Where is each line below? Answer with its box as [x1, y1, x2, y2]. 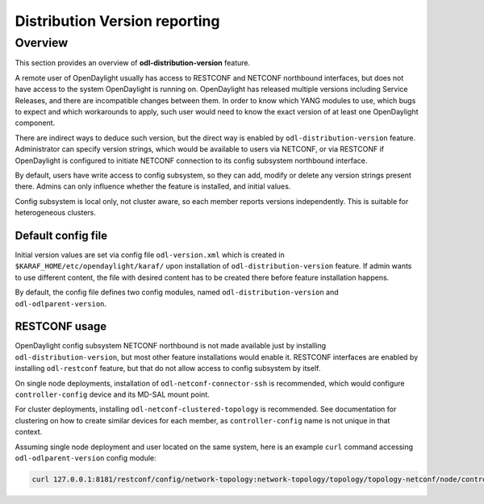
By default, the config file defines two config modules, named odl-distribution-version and [15, 287, 339, 298]
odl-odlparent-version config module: [15, 452, 156, 463]
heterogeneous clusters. [15, 208, 97, 218]
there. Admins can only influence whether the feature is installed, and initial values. [15, 181, 291, 191]
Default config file [15, 228, 108, 242]
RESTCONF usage [15, 319, 107, 334]
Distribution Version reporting [15, 12, 220, 30]
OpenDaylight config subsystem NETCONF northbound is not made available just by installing [15, 341, 327, 351]
